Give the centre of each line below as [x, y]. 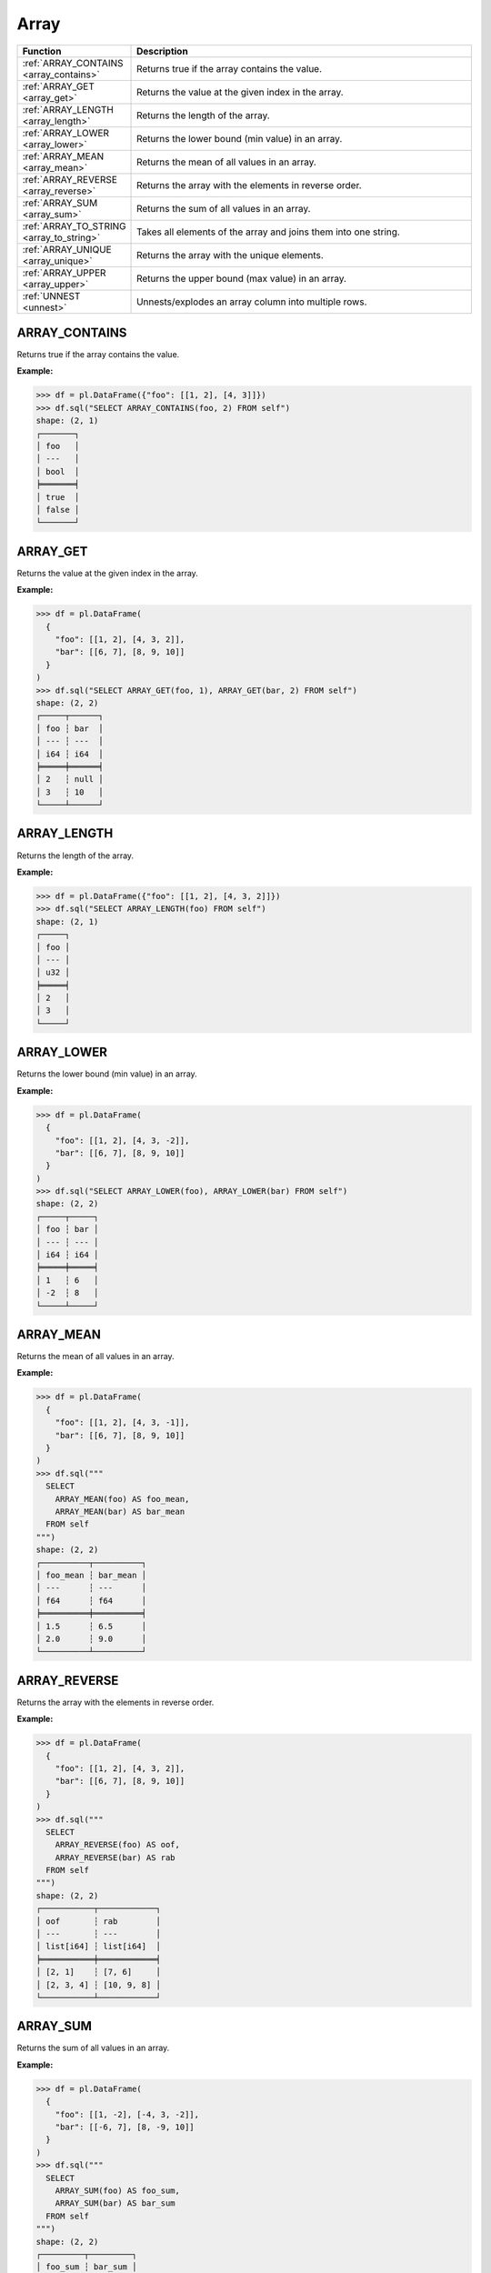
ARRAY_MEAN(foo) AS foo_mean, [122, 1499]
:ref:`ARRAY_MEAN [63, 156]
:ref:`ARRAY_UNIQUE [67, 249]
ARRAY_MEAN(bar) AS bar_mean [120, 1511]
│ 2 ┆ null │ [70, 779]
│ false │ [58, 510]
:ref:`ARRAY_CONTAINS [73, 63]
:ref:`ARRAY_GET [59, 86]
